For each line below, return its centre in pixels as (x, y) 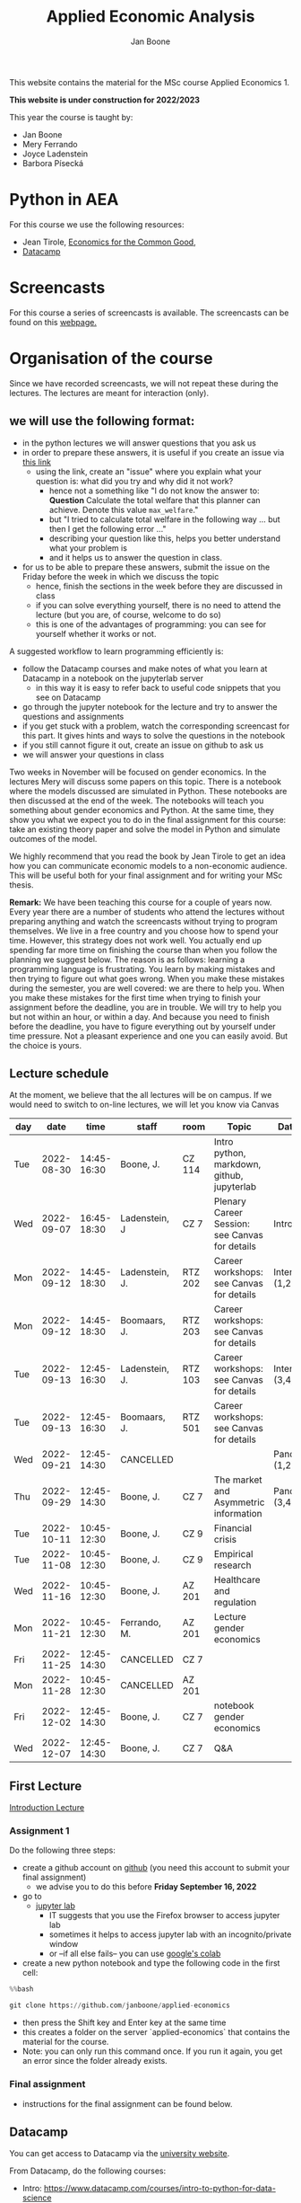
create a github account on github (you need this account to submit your (156, 1868)
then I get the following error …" (108, 528)
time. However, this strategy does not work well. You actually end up (136, 940)
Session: (232, 1224)
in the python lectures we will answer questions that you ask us (139, 443)
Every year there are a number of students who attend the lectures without (147, 911)
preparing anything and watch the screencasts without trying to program (143, 921)
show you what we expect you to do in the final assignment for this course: (148, 819)
